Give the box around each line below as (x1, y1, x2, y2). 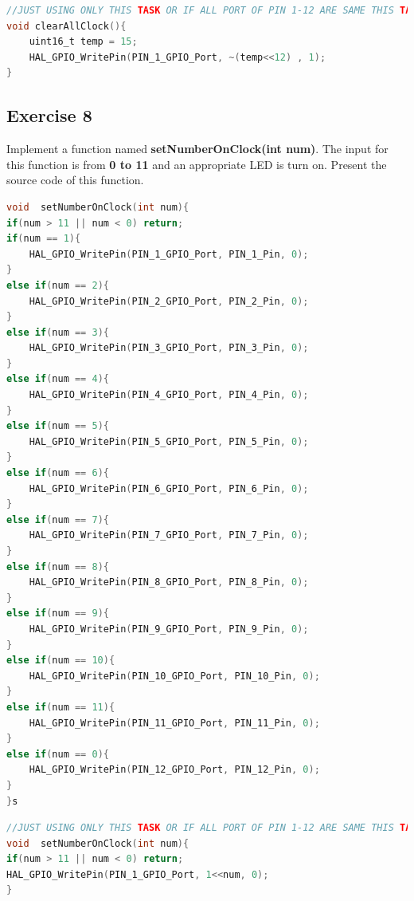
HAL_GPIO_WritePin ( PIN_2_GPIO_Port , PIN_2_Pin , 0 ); (29, 295, 309, 307)
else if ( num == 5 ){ (6, 420, 109, 432)
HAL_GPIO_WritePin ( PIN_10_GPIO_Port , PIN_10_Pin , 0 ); (29, 670, 320, 682)
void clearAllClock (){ (6, 20, 127, 32)
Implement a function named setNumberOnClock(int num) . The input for (6, 140, 389, 157)
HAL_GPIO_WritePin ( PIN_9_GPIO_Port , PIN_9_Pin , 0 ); (29, 623, 309, 635)
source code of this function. (6, 171, 144, 188)
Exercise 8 (6, 103, 92, 128)
